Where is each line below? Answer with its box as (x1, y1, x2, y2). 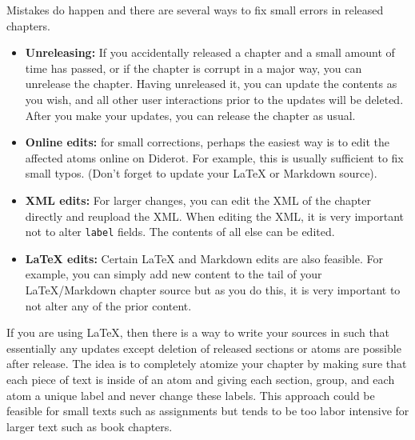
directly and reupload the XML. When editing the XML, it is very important (25, 207, 404, 224)
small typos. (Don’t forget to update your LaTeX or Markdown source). (25, 165, 377, 182)
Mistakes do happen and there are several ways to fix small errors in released (6, 2, 384, 18)
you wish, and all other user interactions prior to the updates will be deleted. (25, 90, 404, 107)
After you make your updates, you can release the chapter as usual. (25, 106, 356, 123)
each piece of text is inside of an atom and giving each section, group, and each (6, 370, 395, 387)
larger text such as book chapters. (6, 418, 173, 434)
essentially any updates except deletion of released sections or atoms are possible (6, 339, 401, 356)
